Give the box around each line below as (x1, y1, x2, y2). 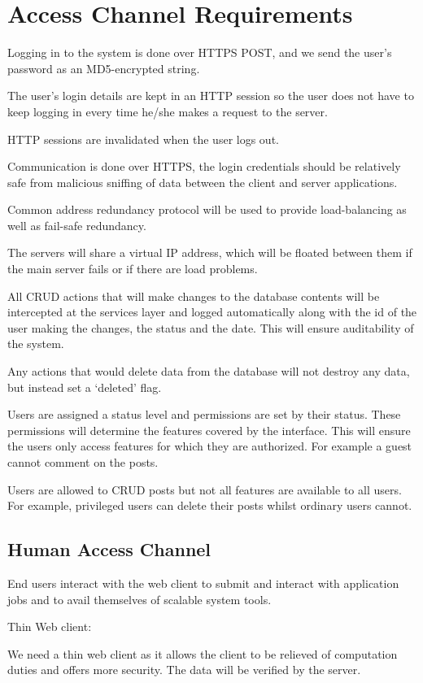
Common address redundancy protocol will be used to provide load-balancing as (7, 201, 407, 218)
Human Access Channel (7, 537, 211, 562)
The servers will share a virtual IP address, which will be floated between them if (7, 244, 412, 261)
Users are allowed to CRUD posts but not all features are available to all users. (7, 481, 402, 498)
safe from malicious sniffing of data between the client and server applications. (7, 173, 398, 190)
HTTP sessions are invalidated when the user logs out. (7, 130, 279, 147)
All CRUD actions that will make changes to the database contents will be (7, 287, 380, 304)
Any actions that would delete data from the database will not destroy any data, (7, 363, 410, 380)
